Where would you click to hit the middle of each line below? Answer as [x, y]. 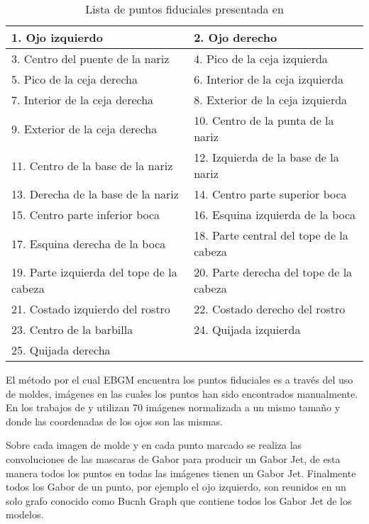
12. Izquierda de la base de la [266, 157]
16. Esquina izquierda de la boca [275, 214]
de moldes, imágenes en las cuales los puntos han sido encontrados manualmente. [182, 393]
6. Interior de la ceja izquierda [269, 79]
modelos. [25, 514]
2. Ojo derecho [236, 37]
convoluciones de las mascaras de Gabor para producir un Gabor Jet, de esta [173, 458]
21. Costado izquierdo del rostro [91, 309]
